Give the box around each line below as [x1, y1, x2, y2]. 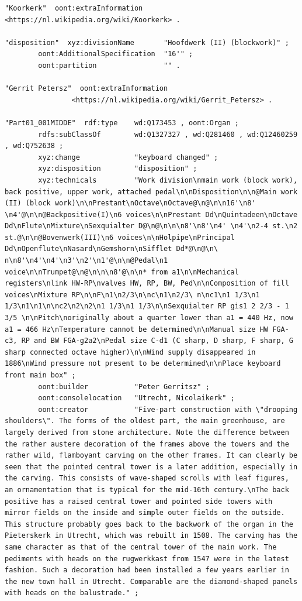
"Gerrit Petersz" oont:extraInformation [5, 84, 168, 93]
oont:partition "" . [38, 61, 180, 70]
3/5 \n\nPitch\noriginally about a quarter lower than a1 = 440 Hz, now [5, 314, 293, 322]
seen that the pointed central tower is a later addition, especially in [5, 462, 298, 471]
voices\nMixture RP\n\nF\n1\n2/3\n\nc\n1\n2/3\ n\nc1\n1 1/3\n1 [5, 290, 260, 299]
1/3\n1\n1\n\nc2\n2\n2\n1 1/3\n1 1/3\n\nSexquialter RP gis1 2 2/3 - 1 [5, 302, 289, 311]
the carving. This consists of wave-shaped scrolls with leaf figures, [5, 474, 289, 483]
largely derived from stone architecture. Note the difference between [5, 428, 289, 437]
